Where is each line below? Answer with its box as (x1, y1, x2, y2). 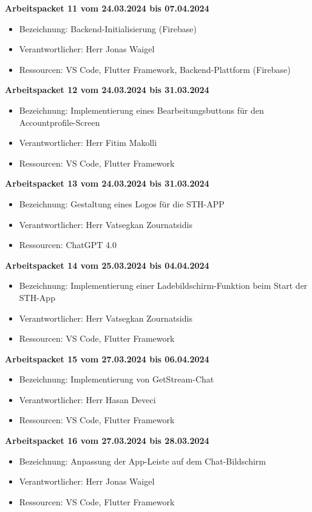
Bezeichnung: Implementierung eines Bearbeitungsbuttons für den (19, 103, 264, 116)
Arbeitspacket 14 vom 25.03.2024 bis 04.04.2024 (5, 258, 209, 271)
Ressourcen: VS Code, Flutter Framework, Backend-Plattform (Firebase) (19, 63, 291, 75)
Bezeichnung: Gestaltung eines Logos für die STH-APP (19, 197, 225, 210)
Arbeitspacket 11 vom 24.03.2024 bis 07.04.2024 (5, 2, 209, 14)
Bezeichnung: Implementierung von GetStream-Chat (19, 373, 214, 386)
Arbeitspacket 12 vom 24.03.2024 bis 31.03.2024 (5, 83, 209, 96)
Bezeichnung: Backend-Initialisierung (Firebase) (19, 22, 197, 35)
